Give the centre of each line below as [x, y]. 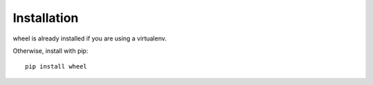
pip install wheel [56, 66]
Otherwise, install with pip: [50, 51]
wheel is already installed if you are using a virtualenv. [90, 38]
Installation [46, 18]
